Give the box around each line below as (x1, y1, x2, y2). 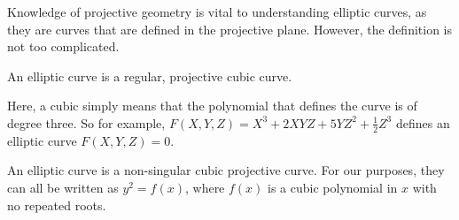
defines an (395, 113, 450, 132)
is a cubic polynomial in (268, 178, 398, 196)
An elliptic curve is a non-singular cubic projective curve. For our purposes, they (7, 161, 445, 179)
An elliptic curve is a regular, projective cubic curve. (7, 66, 292, 85)
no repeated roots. (7, 195, 106, 214)
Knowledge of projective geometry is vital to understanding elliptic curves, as (7, 3, 427, 20)
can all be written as (7, 178, 119, 196)
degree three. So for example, (7, 113, 166, 132)
